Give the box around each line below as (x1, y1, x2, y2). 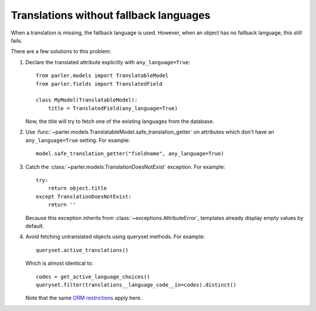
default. (25, 222, 44, 229)
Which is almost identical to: (25, 260, 94, 267)
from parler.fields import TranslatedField (36, 81, 163, 87)
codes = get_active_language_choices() (36, 273, 150, 280)
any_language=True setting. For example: (25, 137, 130, 144)
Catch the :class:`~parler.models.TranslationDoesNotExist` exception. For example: (25, 163, 225, 170)
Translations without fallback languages (11, 9, 211, 22)
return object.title (47, 185, 107, 192)
